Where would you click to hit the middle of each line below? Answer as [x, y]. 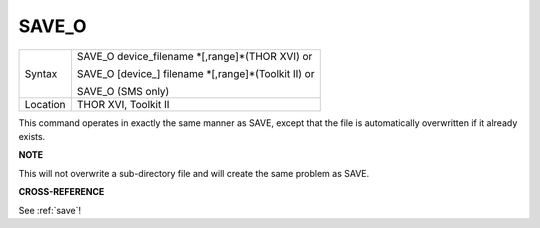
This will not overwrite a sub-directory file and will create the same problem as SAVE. [194, 173]
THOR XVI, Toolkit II [123, 104]
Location [45, 104]
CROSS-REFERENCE [61, 192]
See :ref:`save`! [50, 210]
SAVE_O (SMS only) [123, 91]
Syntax [41, 73]
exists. [32, 136]
